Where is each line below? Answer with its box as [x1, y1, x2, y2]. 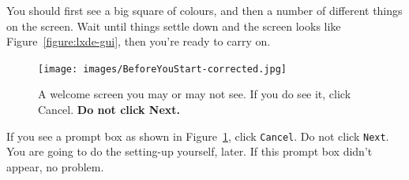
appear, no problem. [6, 158, 104, 174]
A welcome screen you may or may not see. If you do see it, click [38, 86, 351, 102]
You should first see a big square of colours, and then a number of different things [6, 2, 403, 18]
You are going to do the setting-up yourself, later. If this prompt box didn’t [6, 143, 373, 160]
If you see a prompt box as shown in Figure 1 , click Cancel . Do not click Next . [6, 127, 389, 144]
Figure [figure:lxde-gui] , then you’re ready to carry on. [6, 33, 271, 50]
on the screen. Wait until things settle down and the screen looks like [6, 17, 341, 34]
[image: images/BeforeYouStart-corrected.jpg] [38, 63, 287, 75]
